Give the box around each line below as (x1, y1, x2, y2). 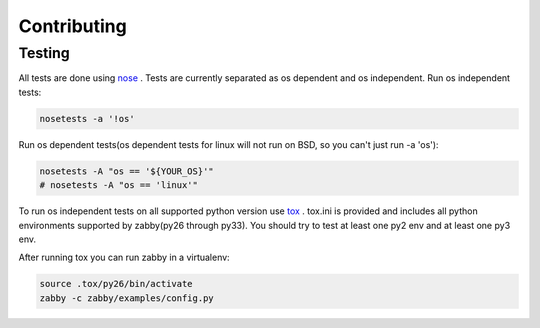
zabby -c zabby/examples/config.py (39, 292, 214, 304)
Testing (18, 44, 70, 62)
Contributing (18, 15, 127, 37)
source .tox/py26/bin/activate (39, 278, 194, 290)
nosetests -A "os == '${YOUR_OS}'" (39, 165, 214, 177)
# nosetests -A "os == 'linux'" (39, 180, 199, 191)
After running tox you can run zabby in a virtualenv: (18, 251, 230, 264)
